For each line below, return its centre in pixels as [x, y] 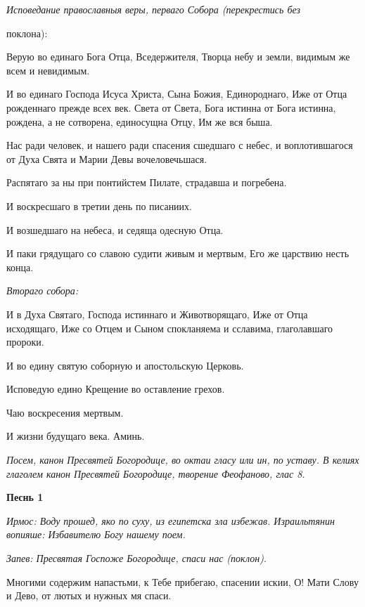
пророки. [25, 342]
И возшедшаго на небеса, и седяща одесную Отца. [115, 229]
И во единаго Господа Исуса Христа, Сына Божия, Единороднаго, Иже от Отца [177, 94]
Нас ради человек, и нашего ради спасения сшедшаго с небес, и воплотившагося [180, 145]
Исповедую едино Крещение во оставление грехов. [116, 389]
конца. [20, 267]
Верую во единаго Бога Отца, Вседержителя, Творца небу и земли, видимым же [178, 57]
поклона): [27, 33]
